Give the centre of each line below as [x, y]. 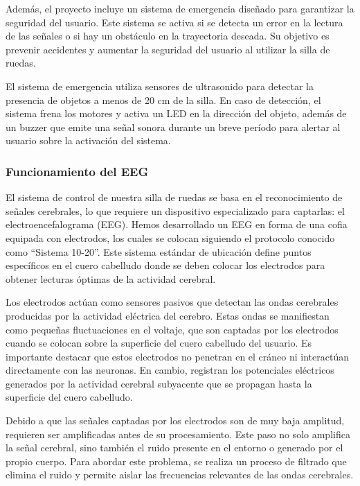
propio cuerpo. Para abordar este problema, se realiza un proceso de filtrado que [176, 461]
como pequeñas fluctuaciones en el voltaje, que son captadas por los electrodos [172, 329]
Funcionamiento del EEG [77, 171]
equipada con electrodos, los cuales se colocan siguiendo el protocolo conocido [170, 237]
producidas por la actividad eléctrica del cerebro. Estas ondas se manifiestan [168, 315]
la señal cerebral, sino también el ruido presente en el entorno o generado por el [174, 448]
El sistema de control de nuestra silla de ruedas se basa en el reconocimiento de [174, 197]
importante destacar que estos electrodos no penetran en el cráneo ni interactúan [177, 356]
